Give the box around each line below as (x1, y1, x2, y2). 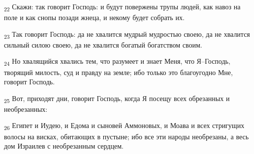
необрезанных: (4, 103, 48, 114)
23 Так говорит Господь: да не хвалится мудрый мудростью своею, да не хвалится (4, 28, 250, 40)
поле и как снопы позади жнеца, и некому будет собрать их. (4, 12, 185, 23)
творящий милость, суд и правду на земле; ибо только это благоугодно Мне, (4, 67, 233, 77)
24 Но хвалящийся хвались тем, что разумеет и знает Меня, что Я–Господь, (4, 56, 230, 68)
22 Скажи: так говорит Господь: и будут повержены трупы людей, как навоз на (4, 1, 241, 13)
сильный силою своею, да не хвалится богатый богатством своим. (4, 39, 202, 50)
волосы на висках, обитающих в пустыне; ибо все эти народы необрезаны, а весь (4, 131, 249, 141)
